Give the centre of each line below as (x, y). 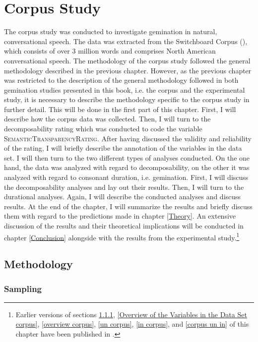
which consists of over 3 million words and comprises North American (110, 51)
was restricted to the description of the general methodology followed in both (121, 80)
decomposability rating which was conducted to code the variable (103, 129)
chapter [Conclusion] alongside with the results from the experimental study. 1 (122, 236)
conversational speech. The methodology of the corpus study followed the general (127, 60)
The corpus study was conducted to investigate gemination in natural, (111, 31)
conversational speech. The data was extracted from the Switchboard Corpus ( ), (126, 41)
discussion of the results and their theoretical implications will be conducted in (124, 226)
